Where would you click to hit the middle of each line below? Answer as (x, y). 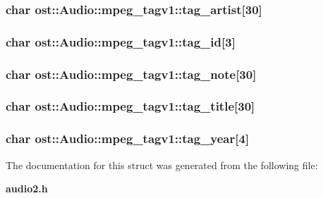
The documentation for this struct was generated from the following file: (162, 165)
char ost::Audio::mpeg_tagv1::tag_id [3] (121, 41)
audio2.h (27, 188)
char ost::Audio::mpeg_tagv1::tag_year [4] (128, 138)
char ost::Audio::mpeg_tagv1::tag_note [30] (131, 74)
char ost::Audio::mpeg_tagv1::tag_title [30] (130, 106)
